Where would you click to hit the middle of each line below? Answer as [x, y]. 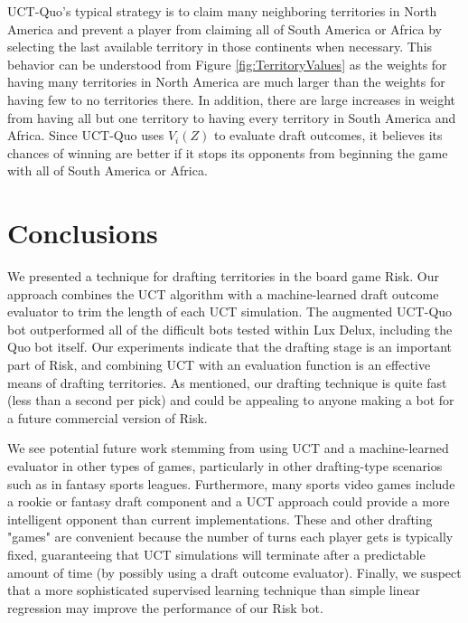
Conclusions [83, 233]
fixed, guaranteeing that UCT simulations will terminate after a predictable [216, 554]
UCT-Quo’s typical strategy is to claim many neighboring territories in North [222, 11]
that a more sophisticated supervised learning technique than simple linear [214, 590]
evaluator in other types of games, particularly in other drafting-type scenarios [225, 466]
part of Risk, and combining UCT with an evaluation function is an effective [219, 365]
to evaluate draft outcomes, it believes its [328, 135]
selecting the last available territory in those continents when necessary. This [220, 47]
